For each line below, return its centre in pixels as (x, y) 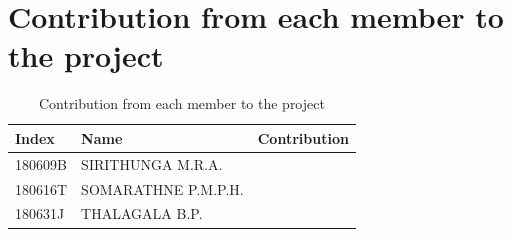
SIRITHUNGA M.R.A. (152, 163)
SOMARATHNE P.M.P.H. (162, 188)
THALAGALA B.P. (142, 213)
